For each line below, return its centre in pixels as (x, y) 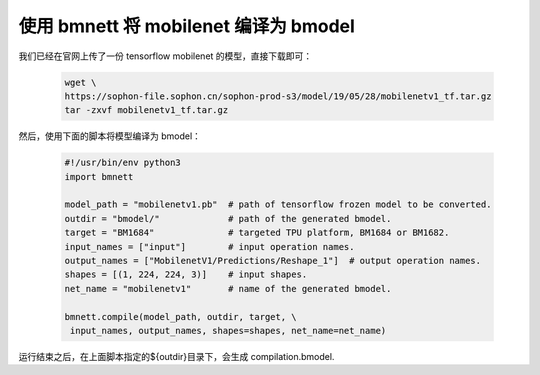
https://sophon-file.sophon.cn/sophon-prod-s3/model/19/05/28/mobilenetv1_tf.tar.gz (278, 96)
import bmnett (99, 176)
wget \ (80, 82)
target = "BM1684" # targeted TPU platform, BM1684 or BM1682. (257, 233)
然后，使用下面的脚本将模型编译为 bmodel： (110, 136)
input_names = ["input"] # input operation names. (209, 246)
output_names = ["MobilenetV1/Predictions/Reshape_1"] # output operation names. (273, 261)
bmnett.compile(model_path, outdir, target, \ (180, 316)
